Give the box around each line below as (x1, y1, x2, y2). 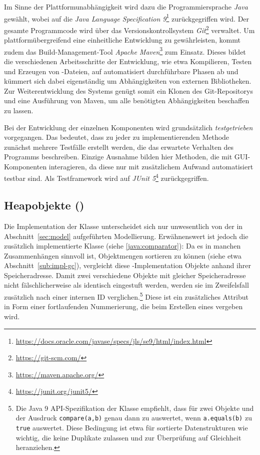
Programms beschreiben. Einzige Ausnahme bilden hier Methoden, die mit (4, 151, 232, 162)
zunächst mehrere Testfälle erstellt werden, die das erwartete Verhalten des (4, 141, 234, 152)
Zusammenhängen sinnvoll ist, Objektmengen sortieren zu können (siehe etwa (4, 250, 241, 261)
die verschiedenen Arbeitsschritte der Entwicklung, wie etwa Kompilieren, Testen (4, 56, 252, 66)
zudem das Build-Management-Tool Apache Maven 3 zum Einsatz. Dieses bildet (4, 45, 246, 57)
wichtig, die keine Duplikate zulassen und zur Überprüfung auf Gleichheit (15, 432, 241, 442)
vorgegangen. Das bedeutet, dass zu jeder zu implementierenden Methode (4, 132, 229, 142)
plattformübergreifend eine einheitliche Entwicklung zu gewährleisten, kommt (4, 35, 240, 45)
